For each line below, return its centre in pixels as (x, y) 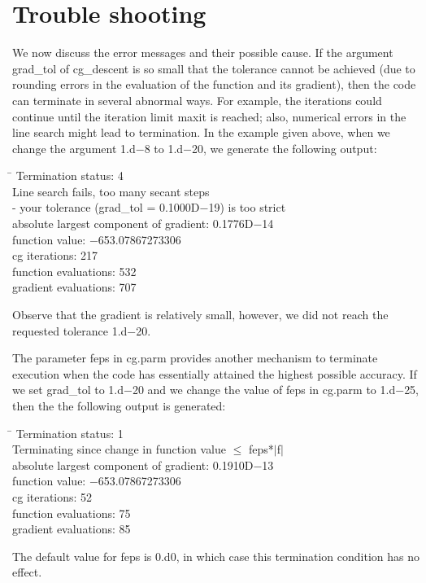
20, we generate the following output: (284, 148)
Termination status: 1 (70, 433)
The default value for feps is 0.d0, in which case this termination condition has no (216, 556)
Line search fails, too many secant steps (111, 191)
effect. (27, 572)
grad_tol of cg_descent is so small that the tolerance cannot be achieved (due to (214, 68)
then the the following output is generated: (119, 405)
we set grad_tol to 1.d (68, 390)
